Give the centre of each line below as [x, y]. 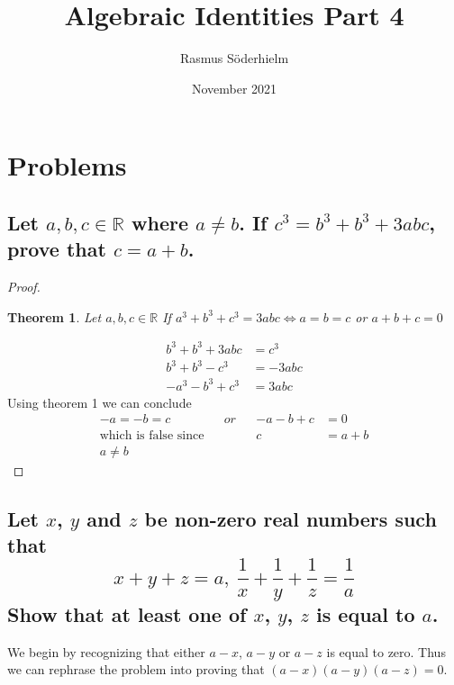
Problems [67, 165]
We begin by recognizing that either [106, 651]
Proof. [24, 287]
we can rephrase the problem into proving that [136, 669]
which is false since [152, 435]
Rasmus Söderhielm [234, 58]
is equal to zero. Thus [386, 651]
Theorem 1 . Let [54, 316]
